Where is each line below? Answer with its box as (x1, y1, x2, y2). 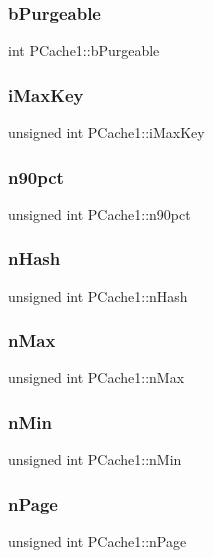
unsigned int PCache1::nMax (8, 367, 185, 388)
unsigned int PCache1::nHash (8, 285, 188, 306)
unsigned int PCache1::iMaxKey (8, 122, 205, 143)
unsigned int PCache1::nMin (8, 449, 182, 470)
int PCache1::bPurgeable (8, 40, 160, 61)
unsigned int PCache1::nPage (8, 531, 187, 552)
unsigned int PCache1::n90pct (8, 203, 191, 224)
